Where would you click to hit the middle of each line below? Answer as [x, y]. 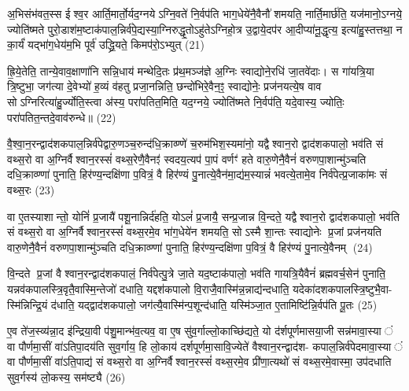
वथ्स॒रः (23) [31, 189]
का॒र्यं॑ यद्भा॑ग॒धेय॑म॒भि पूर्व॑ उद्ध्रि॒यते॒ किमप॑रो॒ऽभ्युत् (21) [106, 44]
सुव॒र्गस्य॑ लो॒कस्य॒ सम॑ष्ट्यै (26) [66, 376]
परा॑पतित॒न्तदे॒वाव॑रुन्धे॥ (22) [62, 117]
